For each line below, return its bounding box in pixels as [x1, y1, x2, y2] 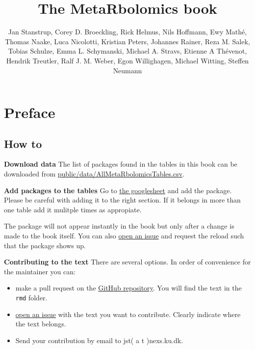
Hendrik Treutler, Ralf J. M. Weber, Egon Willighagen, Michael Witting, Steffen [6, 55, 249, 65]
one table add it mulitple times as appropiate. [4, 204, 142, 214]
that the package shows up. [4, 240, 86, 250]
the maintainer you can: [4, 266, 76, 276]
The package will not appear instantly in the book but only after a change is [4, 221, 234, 231]
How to [4, 136, 42, 151]
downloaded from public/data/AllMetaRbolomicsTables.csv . [4, 169, 185, 179]
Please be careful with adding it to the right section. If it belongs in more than [4, 195, 241, 205]
